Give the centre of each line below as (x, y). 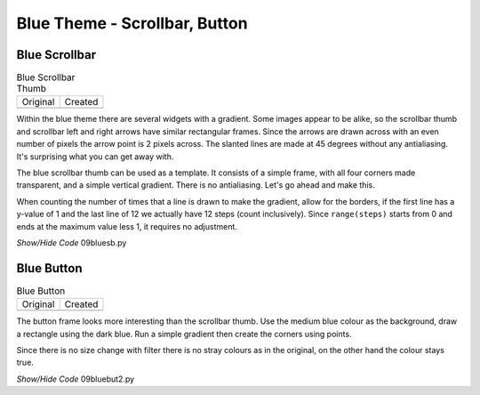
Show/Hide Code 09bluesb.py (72, 242)
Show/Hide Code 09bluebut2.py (76, 379)
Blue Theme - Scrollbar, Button (132, 23)
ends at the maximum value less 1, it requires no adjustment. (127, 226)
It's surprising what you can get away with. (95, 157)
